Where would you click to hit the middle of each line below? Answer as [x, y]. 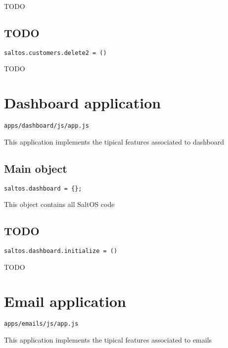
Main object [36, 168]
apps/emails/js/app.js [41, 324]
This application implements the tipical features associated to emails [108, 340]
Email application [65, 301]
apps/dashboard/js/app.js [46, 126]
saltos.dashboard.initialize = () [61, 251]
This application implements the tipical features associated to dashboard [114, 141]
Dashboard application [83, 103]
